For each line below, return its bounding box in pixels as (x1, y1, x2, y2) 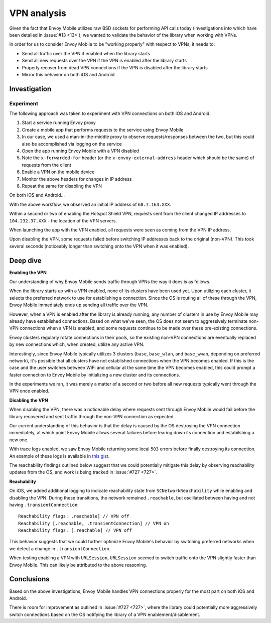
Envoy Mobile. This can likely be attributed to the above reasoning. (9, 562, 148, 568)
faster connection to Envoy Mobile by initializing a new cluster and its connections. (9, 371, 180, 378)
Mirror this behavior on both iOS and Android (22, 71, 115, 77)
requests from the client (22, 162, 71, 168)
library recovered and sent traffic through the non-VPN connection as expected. (9, 413, 175, 419)
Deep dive (9, 256, 42, 265)
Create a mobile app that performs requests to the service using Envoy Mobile (22, 127, 184, 133)
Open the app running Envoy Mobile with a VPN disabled (22, 148, 139, 154)
